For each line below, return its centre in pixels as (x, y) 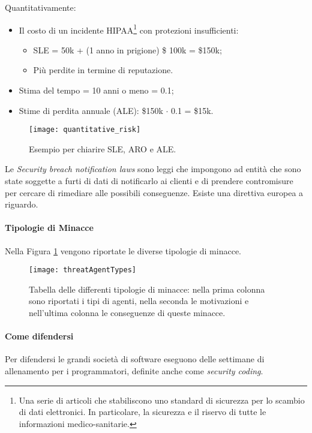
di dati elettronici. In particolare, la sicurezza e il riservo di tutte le (142, 412)
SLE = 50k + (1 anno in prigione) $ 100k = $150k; (127, 49)
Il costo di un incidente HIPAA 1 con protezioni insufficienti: (129, 29)
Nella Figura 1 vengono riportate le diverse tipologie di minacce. (123, 250)
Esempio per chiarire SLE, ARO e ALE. (103, 148)
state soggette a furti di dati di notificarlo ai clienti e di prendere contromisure (149, 181)
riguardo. (22, 204)
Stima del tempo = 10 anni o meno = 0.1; (96, 90)
